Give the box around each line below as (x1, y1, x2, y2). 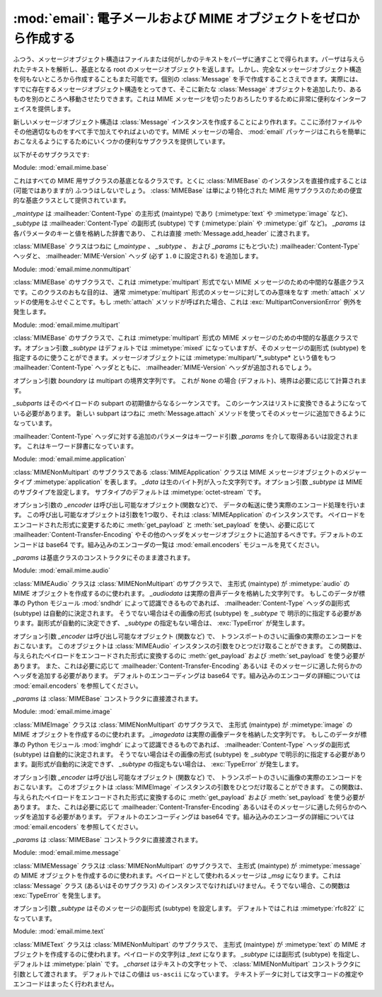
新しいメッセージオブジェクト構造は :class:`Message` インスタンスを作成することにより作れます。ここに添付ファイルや (13, 117, 362, 126)
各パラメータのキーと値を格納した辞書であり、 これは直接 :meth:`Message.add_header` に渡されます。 (13, 229, 314, 237)
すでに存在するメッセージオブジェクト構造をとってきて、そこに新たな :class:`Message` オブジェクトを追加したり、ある (13, 85, 362, 93)
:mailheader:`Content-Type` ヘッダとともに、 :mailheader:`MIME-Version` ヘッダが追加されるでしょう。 (13, 363, 316, 371)
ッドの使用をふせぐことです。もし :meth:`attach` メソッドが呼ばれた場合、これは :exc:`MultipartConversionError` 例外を (13, 297, 362, 306)
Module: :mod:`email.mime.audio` (13, 566, 111, 575)
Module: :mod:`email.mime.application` (13, 455, 127, 463)
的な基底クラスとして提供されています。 (13, 196, 130, 204)
